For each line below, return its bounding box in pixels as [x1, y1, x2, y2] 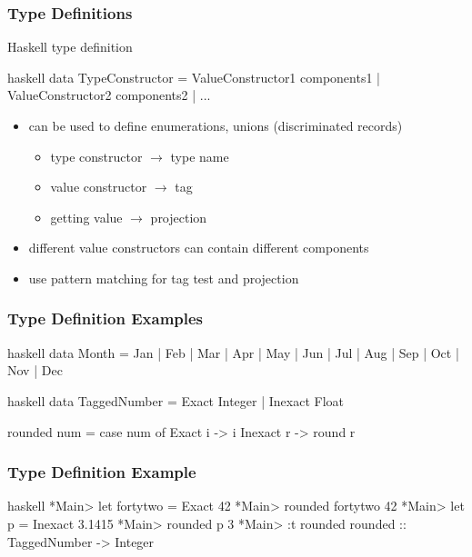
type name [170, 146, 229, 165]
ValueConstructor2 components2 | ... [7, 85, 211, 104]
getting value [50, 207, 123, 226]
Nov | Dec [7, 361, 63, 380]
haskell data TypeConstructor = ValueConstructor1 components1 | [7, 67, 380, 86]
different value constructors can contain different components [28, 238, 369, 257]
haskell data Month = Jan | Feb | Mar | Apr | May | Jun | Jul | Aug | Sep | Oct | [7, 343, 459, 362]
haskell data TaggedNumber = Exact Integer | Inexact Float [7, 391, 344, 410]
